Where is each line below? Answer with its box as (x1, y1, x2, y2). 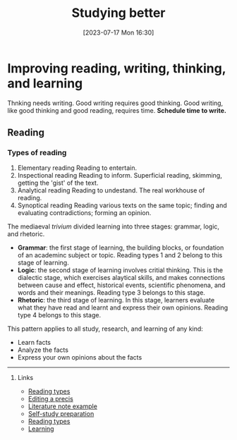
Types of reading (7, 148, 67, 157)
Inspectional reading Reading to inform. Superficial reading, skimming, (17, 171, 222, 180)
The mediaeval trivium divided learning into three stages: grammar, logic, (7, 222, 220, 231)
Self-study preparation (28, 410, 95, 418)
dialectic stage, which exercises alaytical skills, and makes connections (17, 274, 226, 282)
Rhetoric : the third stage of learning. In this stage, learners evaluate (17, 296, 215, 305)
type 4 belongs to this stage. (17, 311, 101, 319)
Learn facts (17, 338, 51, 347)
